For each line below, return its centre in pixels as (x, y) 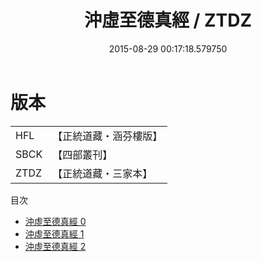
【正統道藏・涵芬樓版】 (107, 136)
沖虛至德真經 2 (55, 246)
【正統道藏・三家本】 (102, 173)
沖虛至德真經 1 (54, 233)
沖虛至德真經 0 (55, 221)
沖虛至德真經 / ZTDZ (168, 20)
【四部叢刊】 (82, 154)
